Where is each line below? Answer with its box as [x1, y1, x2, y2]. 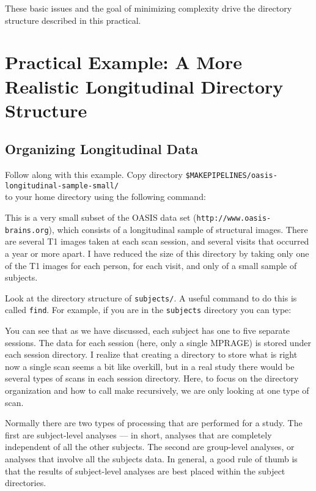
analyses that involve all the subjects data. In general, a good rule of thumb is [5, 452, 298, 465]
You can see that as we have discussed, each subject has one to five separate [5, 324, 290, 337]
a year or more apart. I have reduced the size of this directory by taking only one [5, 246, 309, 259]
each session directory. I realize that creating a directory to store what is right [5, 348, 298, 361]
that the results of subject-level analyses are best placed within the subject [5, 464, 285, 477]
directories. [5, 476, 46, 489]
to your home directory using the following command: [5, 190, 206, 203]
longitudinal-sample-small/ [5, 181, 119, 190]
